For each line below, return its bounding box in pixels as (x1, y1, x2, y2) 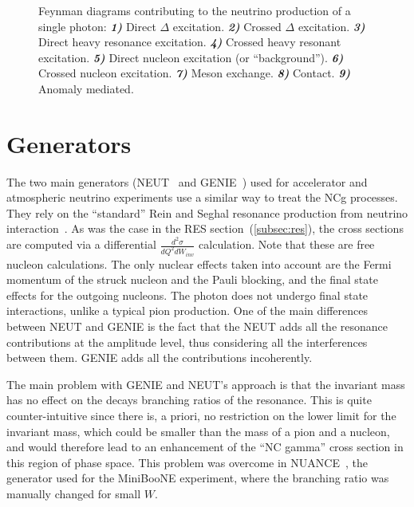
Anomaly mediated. (38, 80, 134, 96)
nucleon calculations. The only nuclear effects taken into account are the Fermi (6, 255, 392, 272)
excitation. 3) (298, 18, 365, 34)
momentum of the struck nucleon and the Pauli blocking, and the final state (6, 271, 378, 288)
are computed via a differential (6, 236, 156, 253)
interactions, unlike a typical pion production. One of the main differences (6, 302, 368, 319)
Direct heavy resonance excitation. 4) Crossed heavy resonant (38, 33, 341, 50)
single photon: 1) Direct (38, 18, 156, 34)
